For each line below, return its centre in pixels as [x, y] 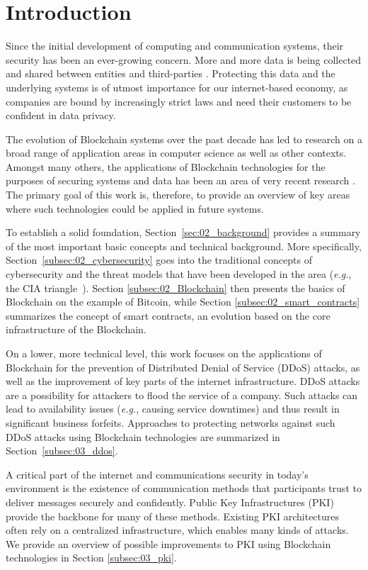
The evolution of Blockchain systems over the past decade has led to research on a [184, 139]
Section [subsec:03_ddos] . [62, 451]
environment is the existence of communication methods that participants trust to [184, 488]
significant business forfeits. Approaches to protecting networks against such [171, 422]
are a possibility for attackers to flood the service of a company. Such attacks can [182, 395]
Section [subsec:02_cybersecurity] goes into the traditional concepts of [159, 260]
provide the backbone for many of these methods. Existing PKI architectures [173, 516]
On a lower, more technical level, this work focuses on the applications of [164, 353]
